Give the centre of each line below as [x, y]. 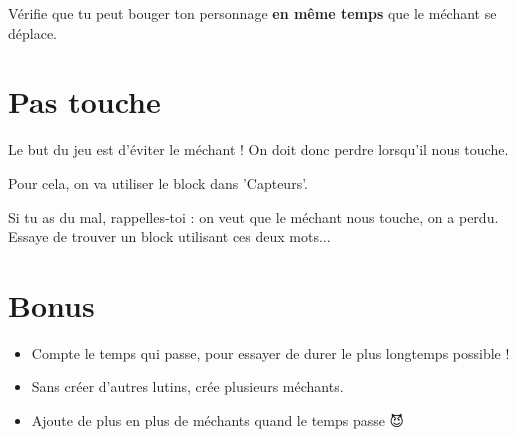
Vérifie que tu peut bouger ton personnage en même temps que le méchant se [252, 13]
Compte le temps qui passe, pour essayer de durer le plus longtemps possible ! [270, 352]
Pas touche [84, 101]
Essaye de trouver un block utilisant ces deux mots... [169, 236]
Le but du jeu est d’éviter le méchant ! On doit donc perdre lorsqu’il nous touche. [258, 149]
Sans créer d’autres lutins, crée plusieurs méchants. [187, 386]
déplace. [32, 32]
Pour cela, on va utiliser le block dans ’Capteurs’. [158, 182]
